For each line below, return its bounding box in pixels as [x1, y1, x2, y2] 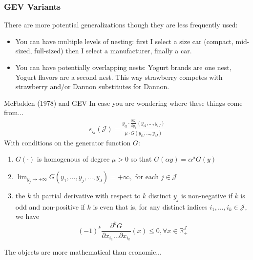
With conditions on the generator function [4, 137, 131, 147]
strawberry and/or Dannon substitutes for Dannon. [15, 81, 169, 92]
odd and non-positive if [15, 201, 85, 212]
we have [15, 211, 39, 221]
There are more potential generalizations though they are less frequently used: [4, 20, 238, 30]
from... [4, 107, 24, 118]
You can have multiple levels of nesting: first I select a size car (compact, [15, 36, 233, 46]
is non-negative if [181, 190, 232, 200]
